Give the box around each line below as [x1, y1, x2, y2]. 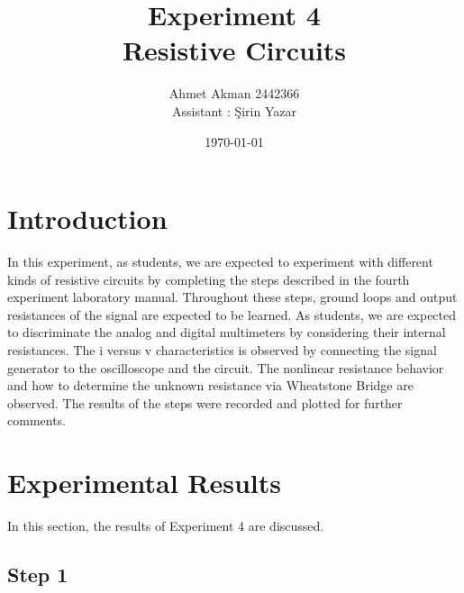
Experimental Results [7, 464, 281, 501]
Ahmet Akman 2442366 [168, 84, 300, 103]
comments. [7, 411, 67, 430]
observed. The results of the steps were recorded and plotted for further [7, 393, 403, 412]
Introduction [7, 200, 168, 237]
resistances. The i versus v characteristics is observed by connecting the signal [7, 341, 437, 359]
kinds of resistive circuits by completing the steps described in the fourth [7, 269, 410, 288]
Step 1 [7, 561, 68, 588]
